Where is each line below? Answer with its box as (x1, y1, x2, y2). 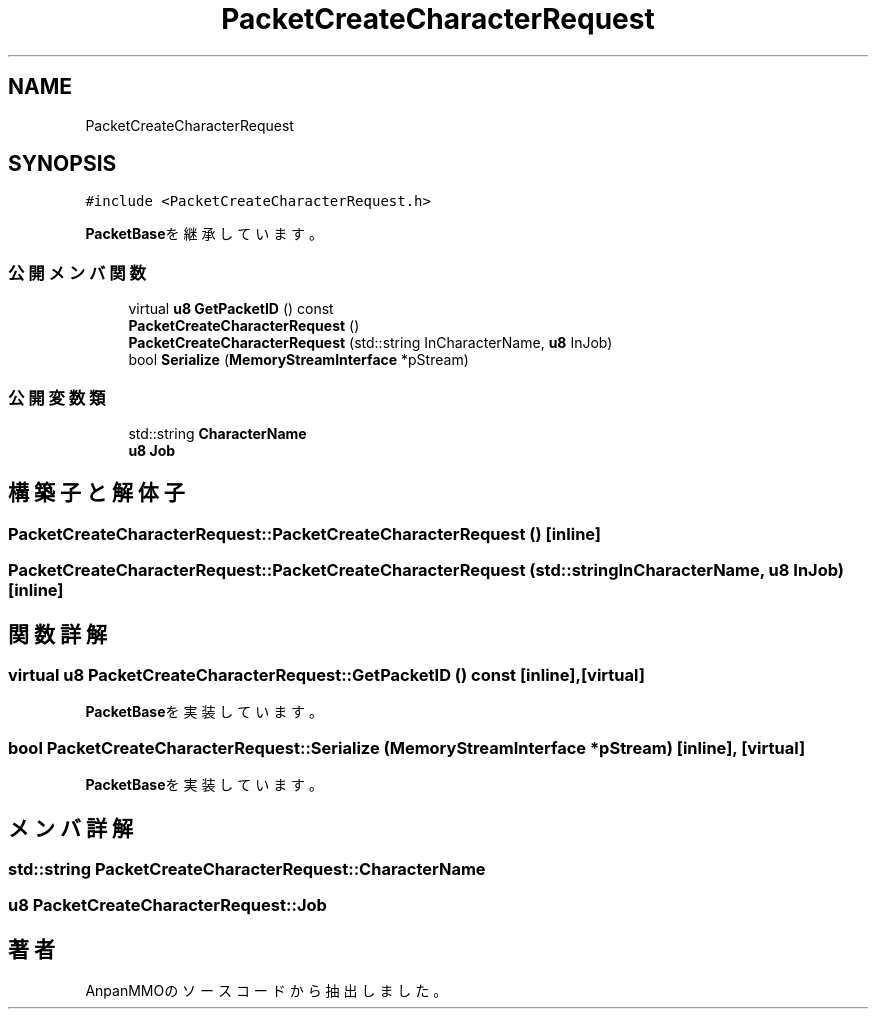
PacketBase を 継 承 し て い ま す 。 (85, 225, 324, 243)
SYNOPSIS (8, 151, 117, 177)
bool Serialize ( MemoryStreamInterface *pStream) (128, 351, 469, 369)
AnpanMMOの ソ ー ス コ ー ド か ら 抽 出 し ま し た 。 (85, 982, 448, 1000)
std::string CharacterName (128, 424, 307, 442)
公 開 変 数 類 (8, 387, 106, 408)
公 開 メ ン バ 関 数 (8, 262, 146, 283)
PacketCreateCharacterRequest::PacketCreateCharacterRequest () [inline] (8, 523, 602, 544)
